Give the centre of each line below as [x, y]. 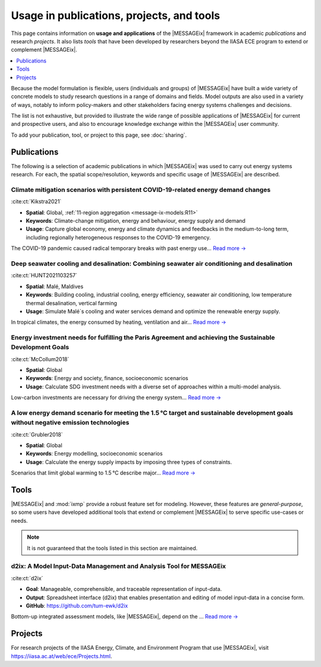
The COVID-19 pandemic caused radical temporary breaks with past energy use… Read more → [128, 248]
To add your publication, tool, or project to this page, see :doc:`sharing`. [99, 135]
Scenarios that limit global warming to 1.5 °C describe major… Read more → [103, 473]
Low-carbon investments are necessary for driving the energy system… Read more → [116, 397]
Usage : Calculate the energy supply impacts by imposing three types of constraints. [129, 462]
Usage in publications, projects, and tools [115, 15]
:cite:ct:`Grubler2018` [37, 434]
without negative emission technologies [70, 423]
